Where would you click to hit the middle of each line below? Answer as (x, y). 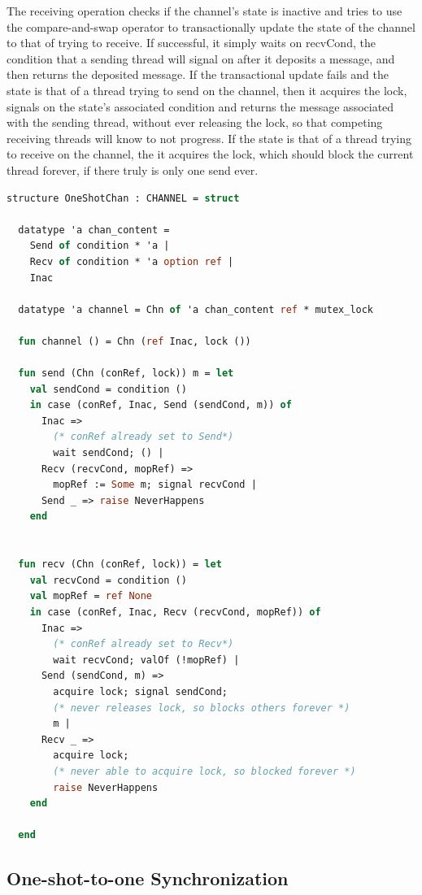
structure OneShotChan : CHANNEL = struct (123, 198)
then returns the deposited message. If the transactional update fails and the (198, 74)
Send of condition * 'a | (100, 246)
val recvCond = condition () (108, 580)
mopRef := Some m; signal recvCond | (155, 485)
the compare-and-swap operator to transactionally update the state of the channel (211, 26)
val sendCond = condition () (108, 389)
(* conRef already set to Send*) (144, 437)
